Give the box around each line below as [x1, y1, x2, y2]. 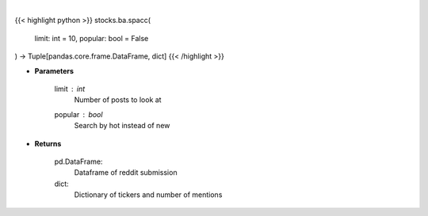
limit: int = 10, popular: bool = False [34, 33, 149, 43]
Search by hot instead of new [74, 121, 170, 131]
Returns [34, 138, 62, 148]
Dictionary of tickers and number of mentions [74, 190, 223, 199]
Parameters [34, 66, 75, 75]
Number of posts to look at [74, 95, 162, 104]
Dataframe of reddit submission [74, 168, 178, 177]
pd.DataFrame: [54, 157, 103, 166]
